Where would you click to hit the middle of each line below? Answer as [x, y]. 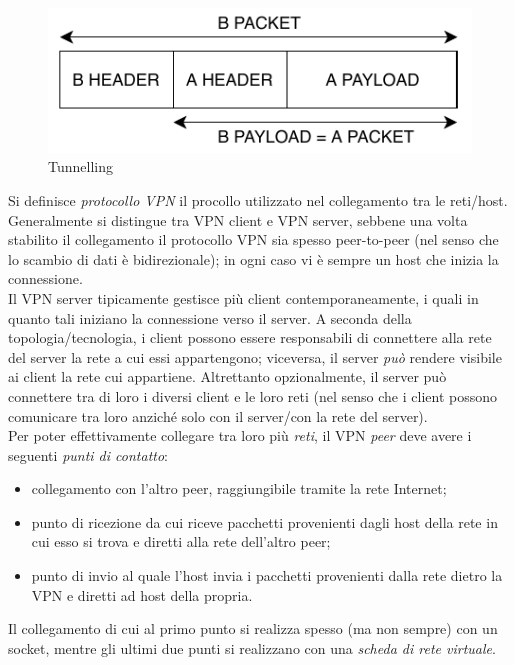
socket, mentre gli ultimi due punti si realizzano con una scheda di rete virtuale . [252, 647]
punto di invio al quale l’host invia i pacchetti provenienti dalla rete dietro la [267, 575]
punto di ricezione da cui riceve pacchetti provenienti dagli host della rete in [264, 521]
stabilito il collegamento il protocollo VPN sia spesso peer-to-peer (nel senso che [253, 239]
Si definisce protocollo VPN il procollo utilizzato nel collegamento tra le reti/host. [258, 199]
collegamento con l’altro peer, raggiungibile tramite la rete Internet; [239, 488]
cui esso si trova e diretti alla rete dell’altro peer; [181, 541]
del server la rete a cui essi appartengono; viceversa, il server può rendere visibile [255, 356]
